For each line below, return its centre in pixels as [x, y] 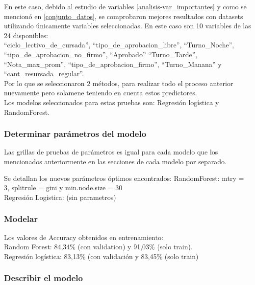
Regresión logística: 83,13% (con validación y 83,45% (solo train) [101, 256]
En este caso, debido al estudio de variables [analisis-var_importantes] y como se [125, 6]
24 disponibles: [26, 35]
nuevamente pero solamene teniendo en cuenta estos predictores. [101, 93]
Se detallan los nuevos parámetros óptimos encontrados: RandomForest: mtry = [124, 178]
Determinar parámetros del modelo [75, 134]
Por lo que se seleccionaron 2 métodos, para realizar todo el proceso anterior [119, 83]
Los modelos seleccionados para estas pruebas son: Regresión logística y [112, 102]
